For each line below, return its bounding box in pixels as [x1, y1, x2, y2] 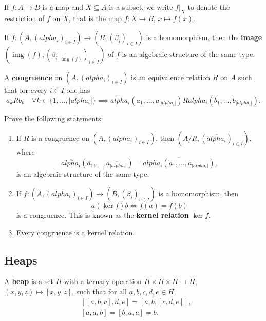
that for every [4, 85, 48, 96]
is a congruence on [31, 132, 89, 143]
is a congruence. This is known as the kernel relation [16, 209, 189, 220]
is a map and [42, 2, 84, 12]
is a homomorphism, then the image [146, 32, 262, 43]
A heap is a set [4, 276, 53, 287]
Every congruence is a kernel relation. [16, 226, 135, 237]
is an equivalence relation [131, 72, 211, 83]
